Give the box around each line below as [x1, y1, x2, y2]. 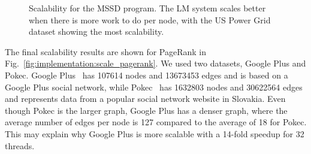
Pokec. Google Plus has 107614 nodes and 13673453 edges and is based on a [5, 68, 288, 81]
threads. [5, 139, 35, 152]
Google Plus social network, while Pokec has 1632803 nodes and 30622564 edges [5, 80, 303, 93]
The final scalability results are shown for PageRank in [5, 45, 207, 58]
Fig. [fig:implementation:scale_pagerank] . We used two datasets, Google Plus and [5, 57, 306, 70]
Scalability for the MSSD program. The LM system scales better [29, 2, 266, 14]
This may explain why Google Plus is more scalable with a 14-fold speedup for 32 [5, 127, 304, 140]
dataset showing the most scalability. [29, 25, 164, 38]
